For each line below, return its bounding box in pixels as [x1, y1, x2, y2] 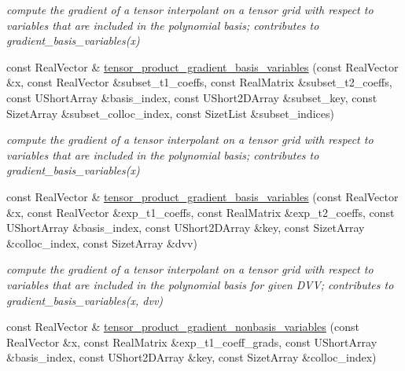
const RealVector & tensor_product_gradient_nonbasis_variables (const [6, 318, 359, 335]
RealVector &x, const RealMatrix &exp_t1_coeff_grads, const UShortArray [6, 333, 377, 350]
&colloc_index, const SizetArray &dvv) [6, 234, 197, 251]
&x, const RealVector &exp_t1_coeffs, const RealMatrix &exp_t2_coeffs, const [6, 204, 395, 220]
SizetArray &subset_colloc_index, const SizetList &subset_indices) [6, 105, 334, 121]
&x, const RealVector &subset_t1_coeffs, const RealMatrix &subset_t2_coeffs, [6, 74, 392, 90]
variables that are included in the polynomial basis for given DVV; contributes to [6, 276, 394, 292]
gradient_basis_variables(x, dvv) [6, 292, 164, 308]
